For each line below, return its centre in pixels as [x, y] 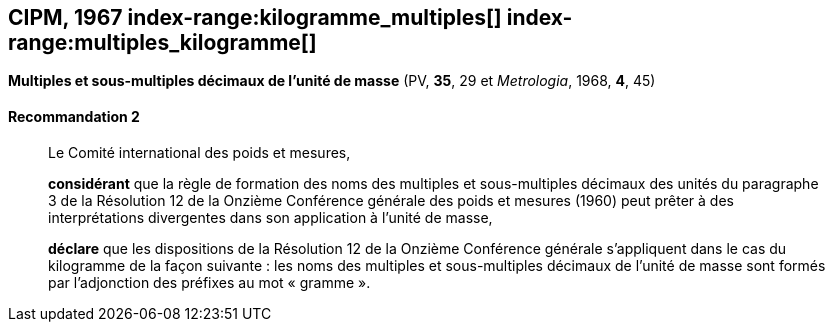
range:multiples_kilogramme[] [162, 42]
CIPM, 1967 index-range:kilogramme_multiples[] [255, 17]
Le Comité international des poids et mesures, [199, 152]
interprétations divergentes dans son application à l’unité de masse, [270, 217]
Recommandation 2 [74, 117]
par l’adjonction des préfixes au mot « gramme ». [209, 282]
